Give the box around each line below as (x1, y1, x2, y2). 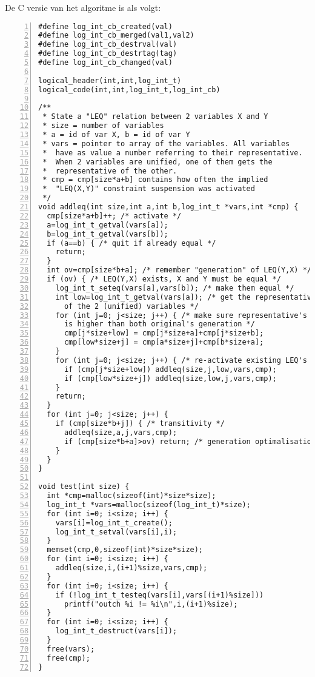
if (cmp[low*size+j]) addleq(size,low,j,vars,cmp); (64, 374, 277, 383)
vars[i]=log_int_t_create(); (55, 518, 173, 527)
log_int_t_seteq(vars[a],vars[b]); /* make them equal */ (55, 283, 294, 292)
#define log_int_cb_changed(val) (38, 58, 173, 67)
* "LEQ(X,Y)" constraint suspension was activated (42, 184, 255, 194)
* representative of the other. (42, 166, 177, 175)
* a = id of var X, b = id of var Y (42, 130, 190, 140)
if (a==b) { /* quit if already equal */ (47, 238, 216, 248)
